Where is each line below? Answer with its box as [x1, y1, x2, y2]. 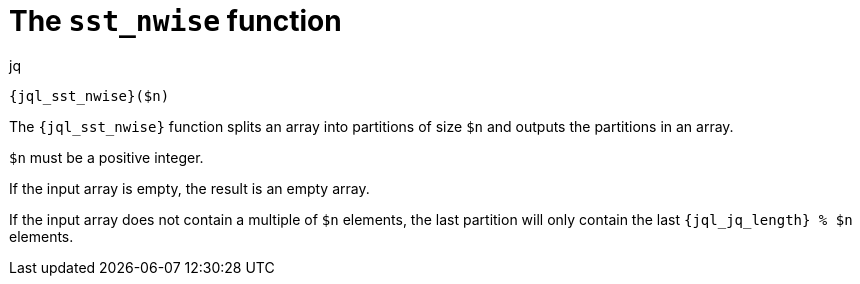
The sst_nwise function [9, 4, 342, 38]
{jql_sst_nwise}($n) [9, 87, 170, 104]
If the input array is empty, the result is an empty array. [9, 179, 370, 197]
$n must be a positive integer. [9, 148, 204, 166]
